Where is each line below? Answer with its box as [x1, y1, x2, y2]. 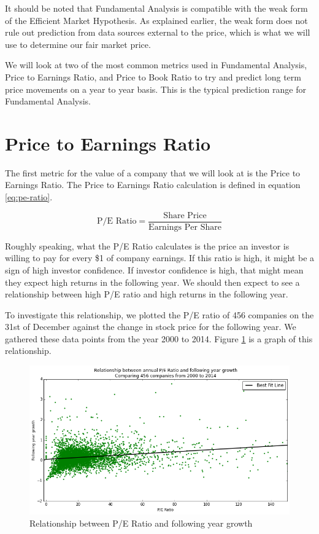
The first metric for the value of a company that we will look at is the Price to [5, 166, 301, 179]
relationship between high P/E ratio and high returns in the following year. [5, 288, 288, 300]
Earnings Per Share [148, 222, 221, 232]
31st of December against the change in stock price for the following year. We [5, 320, 296, 333]
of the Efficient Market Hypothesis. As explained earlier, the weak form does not [5, 14, 308, 26]
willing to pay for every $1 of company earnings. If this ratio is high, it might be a [5, 251, 315, 264]
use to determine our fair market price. [5, 37, 151, 50]
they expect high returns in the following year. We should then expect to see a [5, 275, 300, 288]
